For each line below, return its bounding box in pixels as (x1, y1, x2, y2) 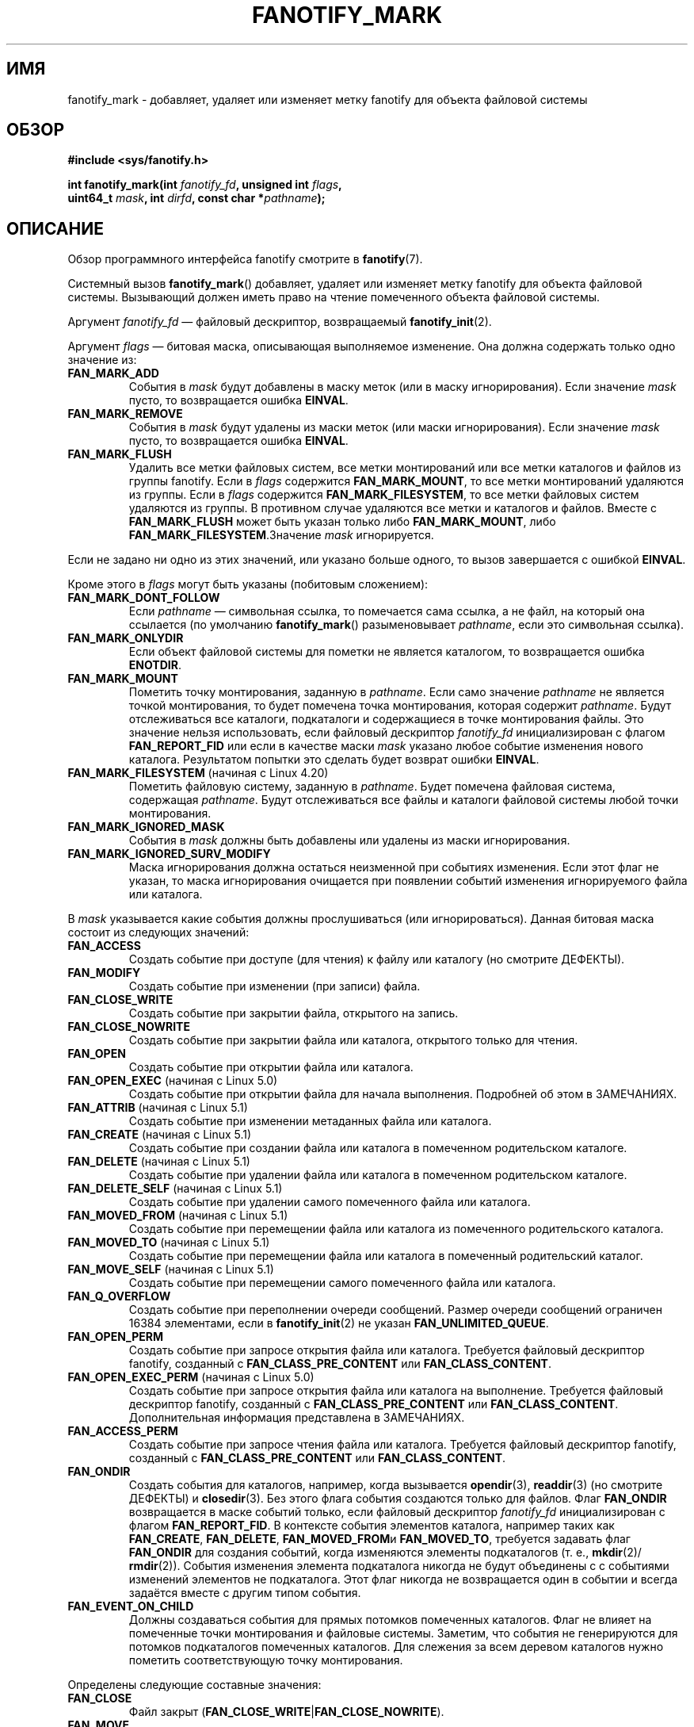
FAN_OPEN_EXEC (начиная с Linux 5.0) (67, 1074, 278, 1088)
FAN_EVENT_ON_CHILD (67, 1599, 194, 1614)
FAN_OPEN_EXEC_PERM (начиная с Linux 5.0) (67, 1370, 315, 1384)
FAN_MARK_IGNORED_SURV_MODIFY (67, 847, 271, 861)
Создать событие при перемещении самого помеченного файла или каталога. (128, 1276, 556, 1290)
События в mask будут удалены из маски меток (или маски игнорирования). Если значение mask (128, 420, 660, 435)
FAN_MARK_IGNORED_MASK (67, 820, 225, 834)
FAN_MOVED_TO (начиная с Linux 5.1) (67, 1235, 270, 1250)
